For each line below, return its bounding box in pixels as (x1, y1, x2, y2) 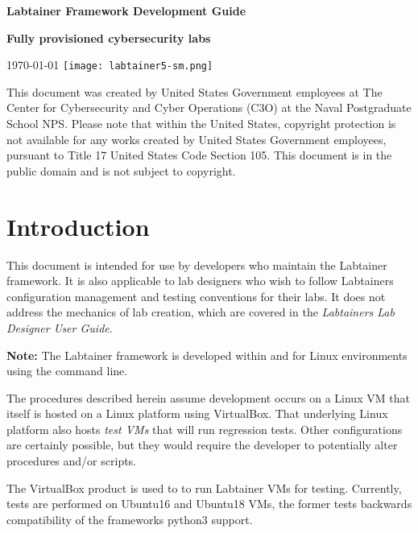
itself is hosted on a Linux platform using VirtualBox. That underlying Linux (6, 405, 388, 422)
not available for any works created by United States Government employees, (6, 130, 387, 147)
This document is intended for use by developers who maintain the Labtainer (6, 256, 387, 273)
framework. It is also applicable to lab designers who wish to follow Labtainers (6, 272, 394, 289)
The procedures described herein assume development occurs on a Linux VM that (6, 389, 410, 406)
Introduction (6, 209, 150, 242)
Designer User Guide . (6, 319, 113, 336)
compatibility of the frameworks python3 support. (6, 510, 253, 527)
